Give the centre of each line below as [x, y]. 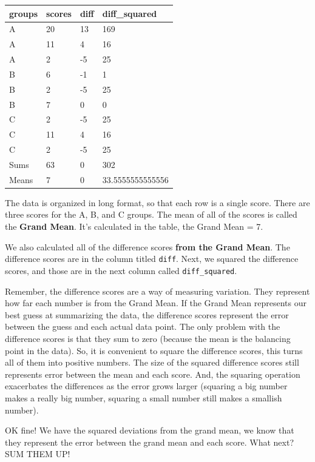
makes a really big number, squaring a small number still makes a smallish [144, 397]
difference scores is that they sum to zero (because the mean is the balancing [148, 338]
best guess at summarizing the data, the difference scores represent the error [147, 314]
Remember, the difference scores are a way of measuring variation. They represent [157, 291]
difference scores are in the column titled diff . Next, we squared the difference [152, 259]
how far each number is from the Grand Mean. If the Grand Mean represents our [156, 303]
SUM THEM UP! [38, 454]
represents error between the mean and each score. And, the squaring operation [153, 374]
